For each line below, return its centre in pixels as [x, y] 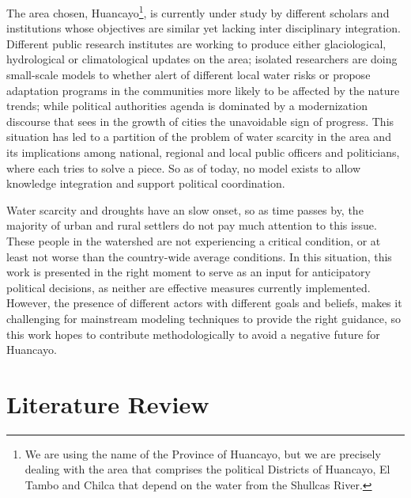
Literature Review [108, 403]
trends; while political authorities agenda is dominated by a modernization [187, 106]
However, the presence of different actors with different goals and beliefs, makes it [204, 303]
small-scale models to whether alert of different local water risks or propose [189, 75]
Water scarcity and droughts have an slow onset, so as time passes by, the [185, 209]
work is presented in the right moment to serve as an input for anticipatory [189, 272]
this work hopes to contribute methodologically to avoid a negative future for [193, 334]
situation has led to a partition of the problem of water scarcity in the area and [199, 137]
